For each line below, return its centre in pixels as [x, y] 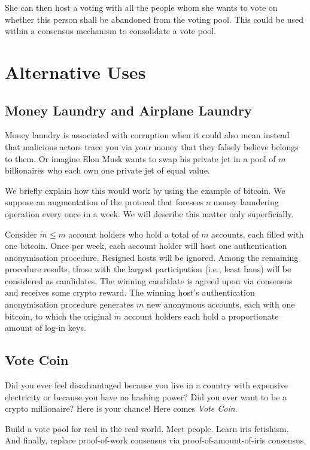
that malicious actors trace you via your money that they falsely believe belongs [152, 146]
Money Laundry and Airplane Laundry [128, 110]
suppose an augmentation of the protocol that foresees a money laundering [142, 202]
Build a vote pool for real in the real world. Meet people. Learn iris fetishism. [147, 428]
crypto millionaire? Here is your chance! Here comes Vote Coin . [121, 408]
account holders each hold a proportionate [201, 316]
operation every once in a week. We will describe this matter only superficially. [149, 213]
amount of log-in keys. [45, 328]
